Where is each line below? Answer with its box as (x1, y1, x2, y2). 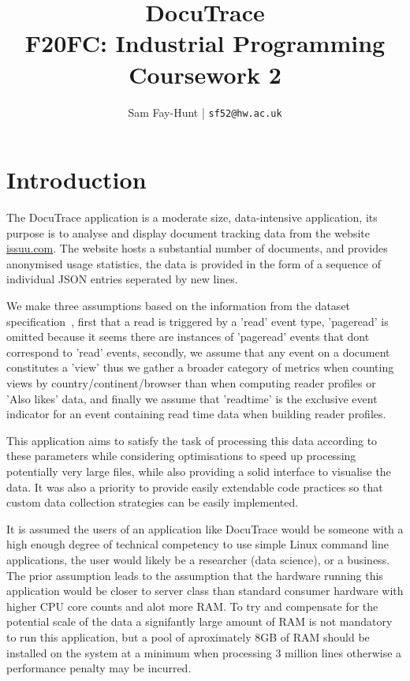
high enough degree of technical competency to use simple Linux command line (6, 536, 389, 552)
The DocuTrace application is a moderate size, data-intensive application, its (6, 209, 378, 226)
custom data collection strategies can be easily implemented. (6, 494, 299, 511)
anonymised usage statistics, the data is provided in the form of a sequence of (6, 255, 382, 271)
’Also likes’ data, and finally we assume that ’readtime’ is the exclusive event (6, 390, 378, 406)
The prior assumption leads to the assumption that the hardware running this (6, 567, 383, 583)
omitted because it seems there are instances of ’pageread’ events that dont (6, 328, 370, 345)
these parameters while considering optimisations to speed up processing (6, 447, 356, 464)
